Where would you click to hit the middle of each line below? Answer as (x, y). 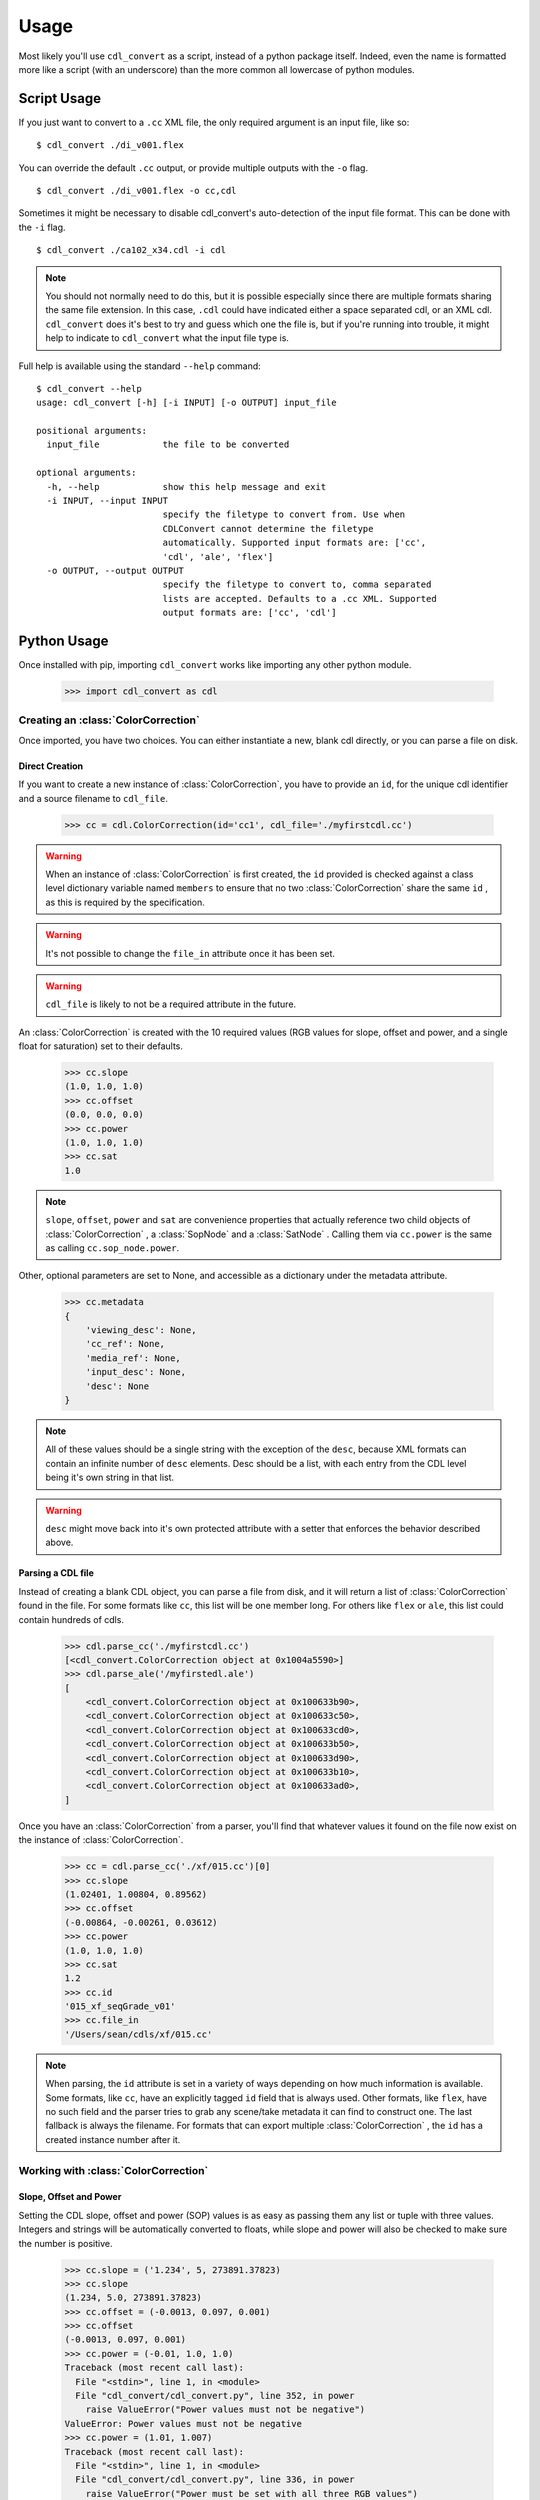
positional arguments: (92, 431)
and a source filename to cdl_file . (93, 798)
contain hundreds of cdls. (71, 1619)
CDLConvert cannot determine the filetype (268, 528)
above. (59, 1542)
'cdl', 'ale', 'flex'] (218, 556)
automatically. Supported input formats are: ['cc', (294, 543)
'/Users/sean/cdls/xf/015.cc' (138, 2034)
